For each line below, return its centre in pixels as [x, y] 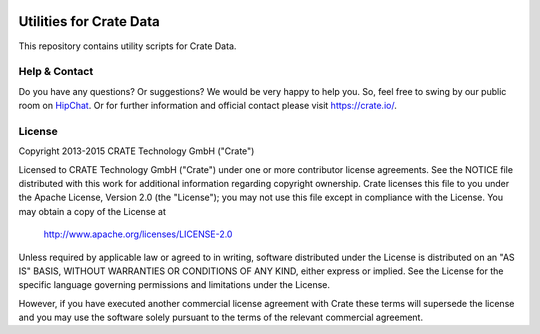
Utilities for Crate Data [89, 21]
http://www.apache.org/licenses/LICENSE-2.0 [138, 234]
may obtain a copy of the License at [92, 211]
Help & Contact [56, 72]
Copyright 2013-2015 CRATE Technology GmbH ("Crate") [136, 151]
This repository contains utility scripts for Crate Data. [127, 46]
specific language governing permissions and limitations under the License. [174, 285]
